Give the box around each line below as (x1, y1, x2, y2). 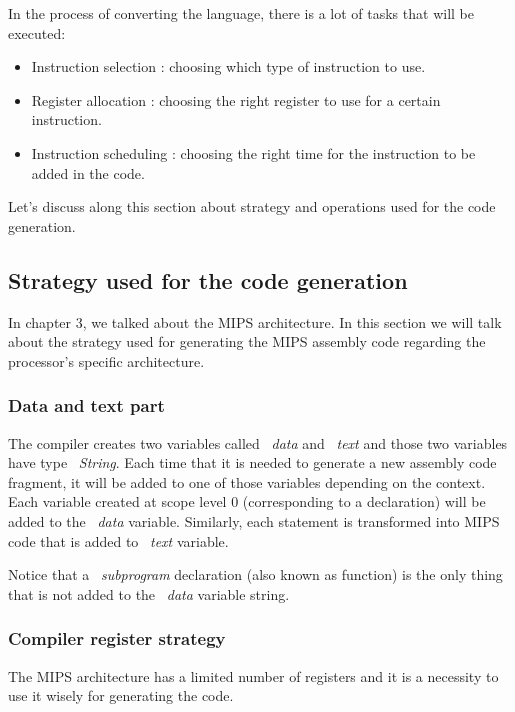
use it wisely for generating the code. (8, 685, 234, 706)
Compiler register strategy (8, 626, 226, 651)
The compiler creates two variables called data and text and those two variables (8, 432, 508, 453)
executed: (8, 22, 66, 43)
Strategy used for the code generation (8, 264, 408, 295)
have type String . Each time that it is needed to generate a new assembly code (8, 452, 497, 473)
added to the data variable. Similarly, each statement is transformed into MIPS (8, 510, 500, 531)
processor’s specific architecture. (8, 350, 205, 371)
